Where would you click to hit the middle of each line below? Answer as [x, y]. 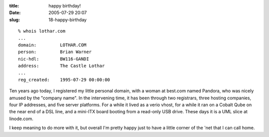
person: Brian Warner [55, 52]
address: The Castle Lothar [62, 66]
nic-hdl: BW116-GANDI [54, 59]
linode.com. [21, 119]
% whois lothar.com [42, 31]
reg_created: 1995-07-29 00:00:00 [64, 80]
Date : [15, 13]
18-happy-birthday [67, 19]
